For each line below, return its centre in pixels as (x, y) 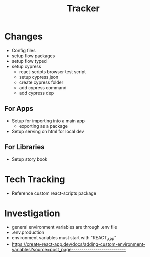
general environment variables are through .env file (65, 227)
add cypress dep (37, 93)
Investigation (32, 213)
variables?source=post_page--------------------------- (69, 250)
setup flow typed (29, 61)
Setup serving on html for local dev (48, 131)
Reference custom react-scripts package (54, 193)
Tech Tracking (35, 179)
